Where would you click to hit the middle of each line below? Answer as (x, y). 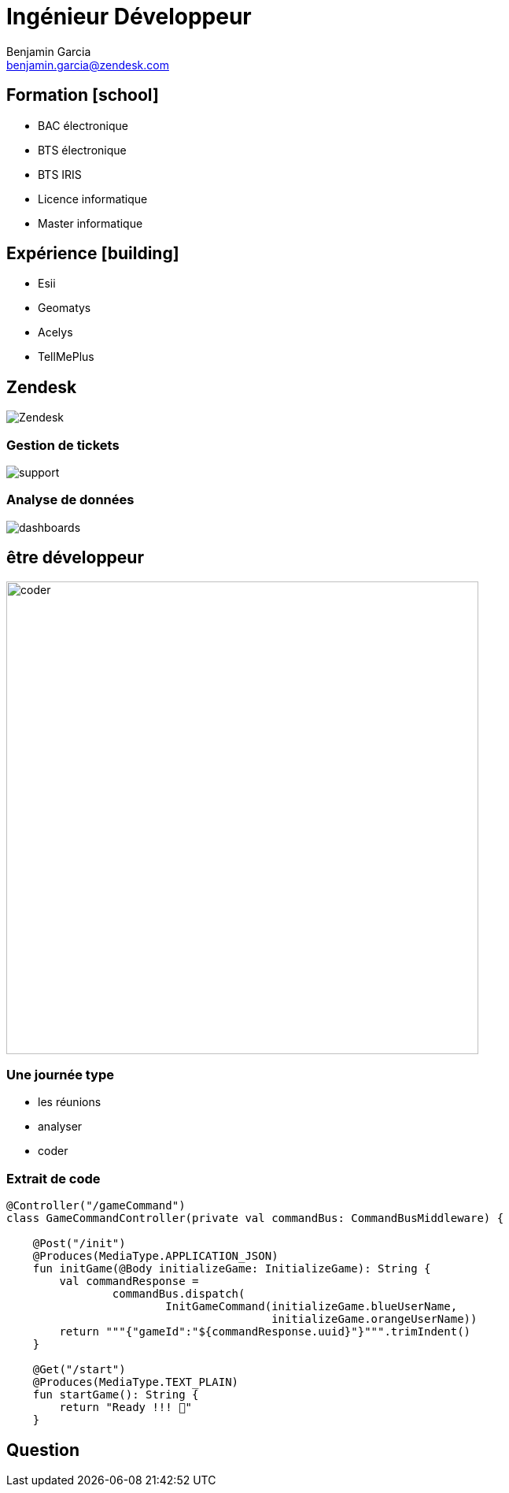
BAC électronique (83, 125)
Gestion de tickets (63, 445)
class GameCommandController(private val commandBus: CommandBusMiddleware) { (255, 1218)
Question (43, 1450)
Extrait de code (53, 1178)
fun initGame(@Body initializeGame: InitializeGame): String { (232, 1269)
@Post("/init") (79, 1244)
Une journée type (61, 1075)
